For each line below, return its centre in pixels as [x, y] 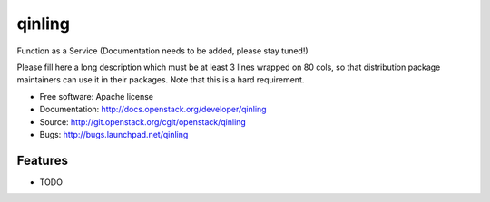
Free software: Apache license [97, 96]
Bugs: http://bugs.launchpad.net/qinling [114, 134]
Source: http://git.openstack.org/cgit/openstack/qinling [143, 121]
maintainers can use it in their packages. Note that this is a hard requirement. [161, 80]
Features [42, 160]
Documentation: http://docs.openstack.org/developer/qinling [153, 110]
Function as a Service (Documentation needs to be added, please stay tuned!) [162, 51]
